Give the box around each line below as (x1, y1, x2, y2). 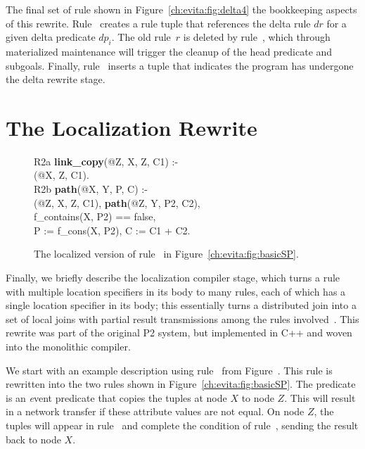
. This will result (284, 390, 356, 405)
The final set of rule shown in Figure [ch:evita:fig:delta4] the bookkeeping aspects (6, 2, 357, 16)
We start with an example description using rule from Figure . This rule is (6, 362, 333, 377)
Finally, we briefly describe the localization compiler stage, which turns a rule (6, 270, 340, 285)
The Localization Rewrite (6, 113, 257, 141)
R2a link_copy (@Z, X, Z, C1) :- (34, 153, 179, 168)
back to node (6, 431, 61, 446)
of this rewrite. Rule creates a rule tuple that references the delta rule (6, 15, 311, 30)
